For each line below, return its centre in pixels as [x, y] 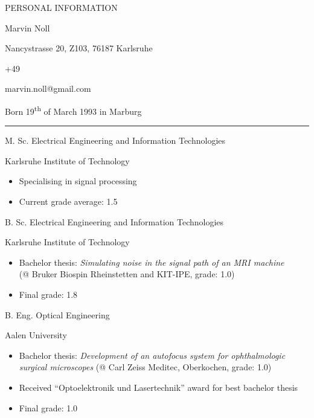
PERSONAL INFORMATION [61, 7]
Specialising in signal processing [78, 181]
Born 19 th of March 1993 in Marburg [73, 110]
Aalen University [36, 335]
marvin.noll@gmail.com [48, 88]
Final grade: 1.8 [48, 294]
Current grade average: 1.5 [68, 201]
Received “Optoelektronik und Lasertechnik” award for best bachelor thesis [159, 387]
